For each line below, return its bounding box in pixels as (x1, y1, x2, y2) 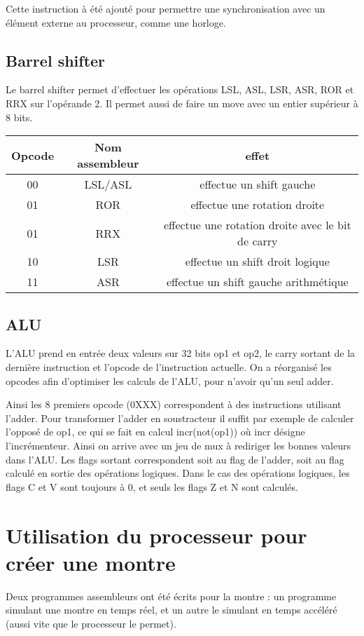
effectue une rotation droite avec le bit (163, 217, 351, 234)
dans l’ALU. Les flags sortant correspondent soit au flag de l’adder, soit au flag (6, 452, 344, 466)
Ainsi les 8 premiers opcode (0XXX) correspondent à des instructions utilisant (6, 397, 342, 412)
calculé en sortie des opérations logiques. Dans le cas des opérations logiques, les (6, 466, 350, 480)
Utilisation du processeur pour (6, 520, 307, 549)
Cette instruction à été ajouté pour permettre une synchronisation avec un (6, 1, 325, 15)
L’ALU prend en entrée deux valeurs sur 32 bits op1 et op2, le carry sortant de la (6, 346, 356, 360)
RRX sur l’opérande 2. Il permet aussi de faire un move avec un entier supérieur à (6, 95, 358, 110)
